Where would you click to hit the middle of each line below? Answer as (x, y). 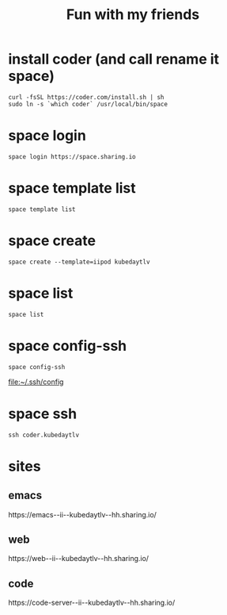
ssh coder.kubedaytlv (44, 435)
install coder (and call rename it (114, 59)
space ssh (43, 413)
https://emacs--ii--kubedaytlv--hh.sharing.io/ (82, 514)
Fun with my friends (133, 15)
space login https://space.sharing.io (72, 156)
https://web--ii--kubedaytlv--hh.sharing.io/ (78, 559)
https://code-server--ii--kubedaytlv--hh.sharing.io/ (92, 603)
